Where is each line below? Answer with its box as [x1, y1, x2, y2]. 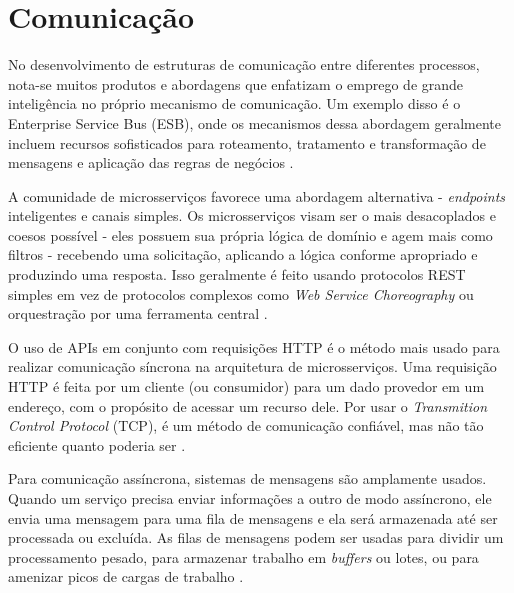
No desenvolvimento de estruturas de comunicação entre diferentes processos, [8, 54, 480, 75]
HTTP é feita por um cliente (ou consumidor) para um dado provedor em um [8, 376, 485, 397]
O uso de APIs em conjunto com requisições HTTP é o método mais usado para [8, 336, 500, 357]
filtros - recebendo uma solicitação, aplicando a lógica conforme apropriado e [8, 244, 478, 265]
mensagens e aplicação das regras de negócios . [8, 152, 294, 173]
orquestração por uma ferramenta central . [8, 303, 268, 324]
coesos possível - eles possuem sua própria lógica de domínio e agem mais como [8, 224, 493, 245]
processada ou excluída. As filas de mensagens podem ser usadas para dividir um [8, 527, 504, 548]
